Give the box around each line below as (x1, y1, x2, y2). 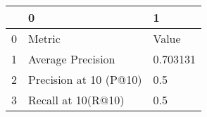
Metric (28, 30, 61, 47)
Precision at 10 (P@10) (28, 71, 142, 87)
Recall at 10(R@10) (28, 92, 125, 108)
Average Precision (28, 51, 115, 67)
